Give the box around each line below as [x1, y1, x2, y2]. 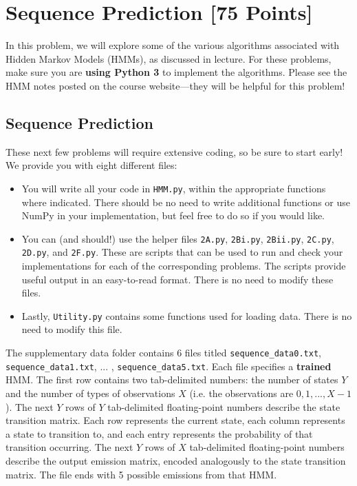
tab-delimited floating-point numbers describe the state [107, 399, 340, 414]
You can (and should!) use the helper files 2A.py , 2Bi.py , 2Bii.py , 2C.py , [21, 231, 334, 245]
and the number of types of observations [6, 385, 175, 400]
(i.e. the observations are [189, 385, 294, 400]
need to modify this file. [21, 322, 122, 336]
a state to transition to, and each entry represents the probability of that [6, 426, 313, 441]
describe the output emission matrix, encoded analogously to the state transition [6, 453, 346, 467]
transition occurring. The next [6, 440, 133, 454]
